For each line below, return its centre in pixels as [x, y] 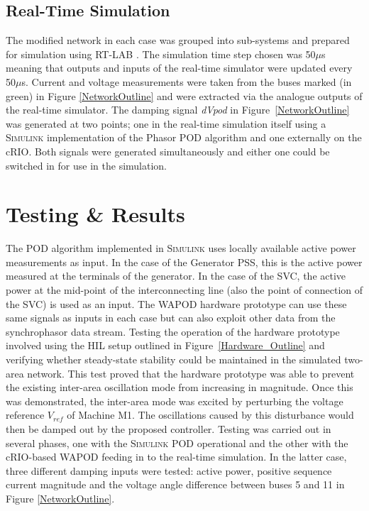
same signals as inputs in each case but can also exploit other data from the [171, 318]
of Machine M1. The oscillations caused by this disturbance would [210, 415]
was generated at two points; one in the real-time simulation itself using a [166, 123]
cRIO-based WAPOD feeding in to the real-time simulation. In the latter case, [176, 457]
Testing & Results [95, 214]
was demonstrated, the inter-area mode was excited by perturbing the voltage [175, 401]
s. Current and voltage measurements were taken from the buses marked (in [187, 81]
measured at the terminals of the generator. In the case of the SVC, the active [176, 276]
